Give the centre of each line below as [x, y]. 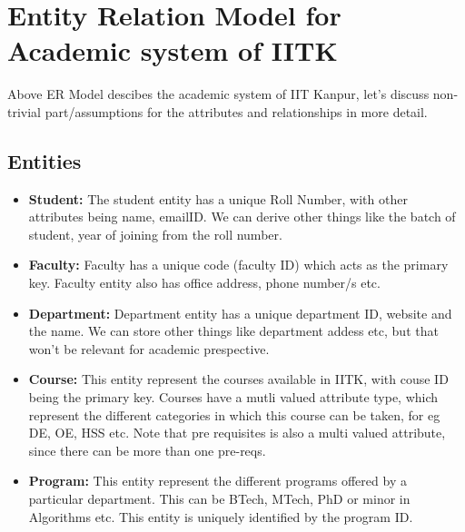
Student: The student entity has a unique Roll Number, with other [218, 198]
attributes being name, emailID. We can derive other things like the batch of [242, 217]
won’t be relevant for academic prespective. [149, 348]
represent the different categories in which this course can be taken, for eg [234, 414]
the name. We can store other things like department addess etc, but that [233, 331]
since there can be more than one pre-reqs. [147, 450]
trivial [25, 111]
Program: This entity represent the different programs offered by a [218, 481]
